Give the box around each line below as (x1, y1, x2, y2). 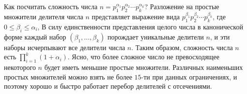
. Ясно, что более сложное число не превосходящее (67, 52, 219, 62)
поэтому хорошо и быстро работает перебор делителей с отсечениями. (4, 81, 212, 91)
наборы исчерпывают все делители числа (4, 42, 125, 52)
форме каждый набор (4, 31, 66, 41)
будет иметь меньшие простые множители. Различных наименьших (44, 62, 243, 72)
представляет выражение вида (92, 12, 180, 22)
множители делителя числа (4, 12, 83, 22)
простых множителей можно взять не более (4, 71, 132, 81)
